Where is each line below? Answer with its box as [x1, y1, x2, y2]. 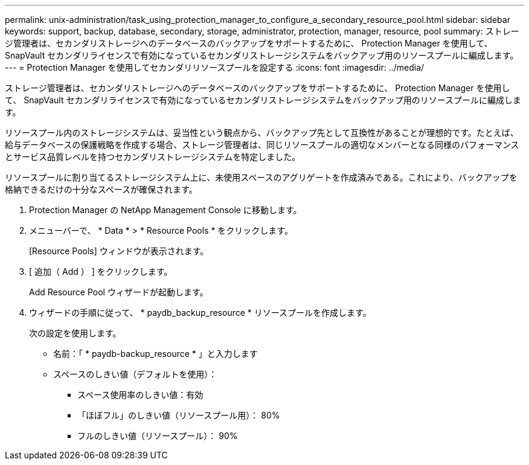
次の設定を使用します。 [29, 328, 121, 338]
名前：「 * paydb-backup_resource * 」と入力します [53, 348, 258, 359]
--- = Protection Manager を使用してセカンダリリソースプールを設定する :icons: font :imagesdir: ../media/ [5, 62, 425, 72]
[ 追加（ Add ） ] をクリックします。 [29, 266, 173, 277]
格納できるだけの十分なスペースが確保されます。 [5, 184, 197, 194]
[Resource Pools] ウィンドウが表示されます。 [29, 246, 209, 256]
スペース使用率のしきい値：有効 [77, 390, 204, 400]
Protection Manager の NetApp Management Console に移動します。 [29, 205, 302, 215]
